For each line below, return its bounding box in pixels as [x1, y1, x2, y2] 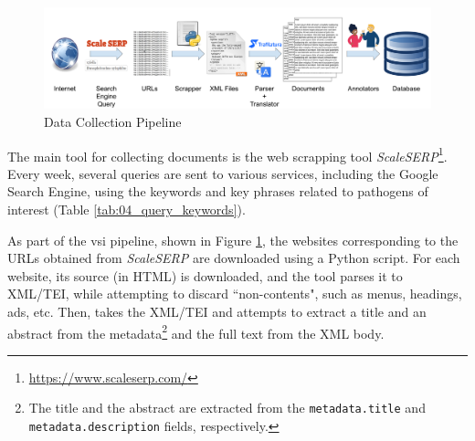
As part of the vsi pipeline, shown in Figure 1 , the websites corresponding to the [7, 230, 459, 249]
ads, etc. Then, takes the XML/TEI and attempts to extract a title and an [7, 301, 427, 320]
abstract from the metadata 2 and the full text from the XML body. [7, 320, 385, 342]
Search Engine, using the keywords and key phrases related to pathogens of [7, 182, 428, 201]
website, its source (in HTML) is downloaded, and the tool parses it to [7, 266, 403, 285]
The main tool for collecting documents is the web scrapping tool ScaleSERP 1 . [7, 143, 448, 165]
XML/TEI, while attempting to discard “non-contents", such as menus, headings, [7, 284, 462, 303]
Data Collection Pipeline [44, 111, 182, 131]
